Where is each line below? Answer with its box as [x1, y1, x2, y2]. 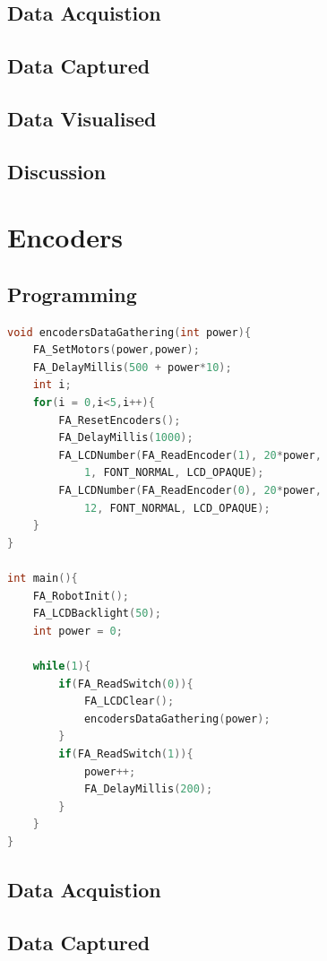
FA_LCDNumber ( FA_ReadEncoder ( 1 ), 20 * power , [58, 448, 322, 462]
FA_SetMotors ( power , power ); [32, 343, 200, 357]
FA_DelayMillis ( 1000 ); [58, 431, 194, 445]
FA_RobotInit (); [32, 589, 130, 602]
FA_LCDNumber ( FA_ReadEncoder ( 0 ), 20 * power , [58, 484, 322, 498]
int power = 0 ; [32, 624, 123, 637]
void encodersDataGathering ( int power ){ [7, 325, 252, 339]
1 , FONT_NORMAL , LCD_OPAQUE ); [83, 466, 264, 480]
